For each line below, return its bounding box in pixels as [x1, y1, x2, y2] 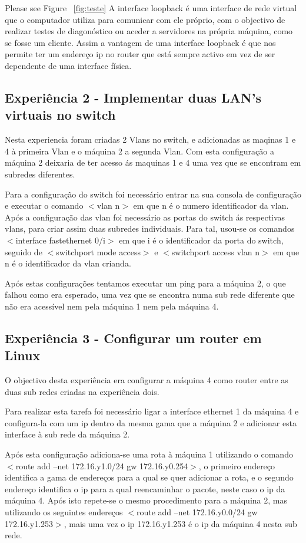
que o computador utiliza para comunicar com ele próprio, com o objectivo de [5, 13, 285, 25]
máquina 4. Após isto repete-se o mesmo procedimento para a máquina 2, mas [5, 494, 287, 506]
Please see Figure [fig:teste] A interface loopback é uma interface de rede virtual [5, 2, 297, 14]
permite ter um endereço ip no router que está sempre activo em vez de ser [5, 48, 275, 60]
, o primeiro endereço [198, 459, 275, 472]
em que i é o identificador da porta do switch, [119, 233, 284, 246]
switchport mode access [56, 245, 141, 258]
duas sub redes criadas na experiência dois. [5, 385, 159, 397]
